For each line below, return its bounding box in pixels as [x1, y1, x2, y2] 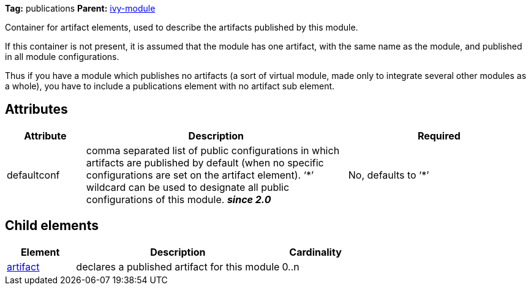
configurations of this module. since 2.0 [86, 193, 271, 206]
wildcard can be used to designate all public [86, 180, 290, 193]
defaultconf [7, 168, 60, 181]
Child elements [5, 218, 99, 234]
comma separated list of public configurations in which [86, 144, 340, 157]
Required [417, 129, 461, 142]
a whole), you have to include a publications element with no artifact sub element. [5, 81, 335, 91]
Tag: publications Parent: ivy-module [5, 3, 156, 13]
